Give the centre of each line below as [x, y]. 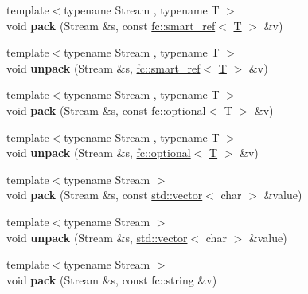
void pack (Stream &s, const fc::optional [106, 110]
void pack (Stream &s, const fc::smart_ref [111, 25]
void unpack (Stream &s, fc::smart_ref [103, 67]
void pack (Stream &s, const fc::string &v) [112, 279]
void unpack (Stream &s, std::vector [97, 237]
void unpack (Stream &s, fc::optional [99, 153]
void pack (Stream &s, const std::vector [105, 195]
